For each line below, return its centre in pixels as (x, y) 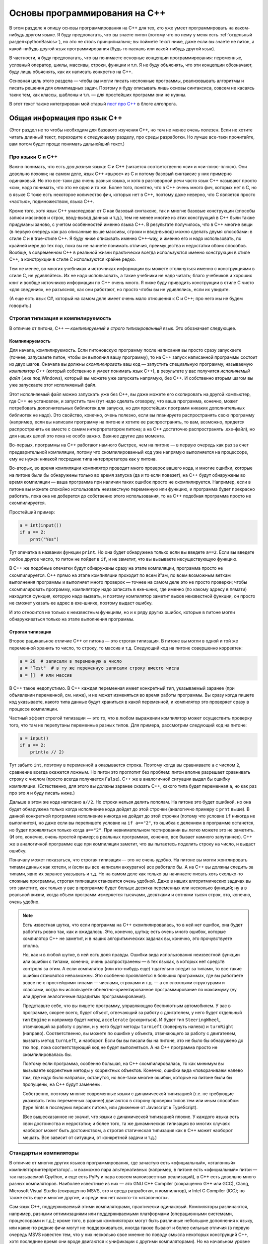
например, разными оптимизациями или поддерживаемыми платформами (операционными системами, (121, 1214)
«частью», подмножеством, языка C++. (52, 202)
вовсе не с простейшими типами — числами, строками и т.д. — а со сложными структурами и (124, 982)
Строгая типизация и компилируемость (60, 318)
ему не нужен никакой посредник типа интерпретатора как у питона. (83, 459)
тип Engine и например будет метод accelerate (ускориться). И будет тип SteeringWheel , (122, 1020)
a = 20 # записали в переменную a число (71, 661)
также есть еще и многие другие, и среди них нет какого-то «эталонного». (89, 1197)
